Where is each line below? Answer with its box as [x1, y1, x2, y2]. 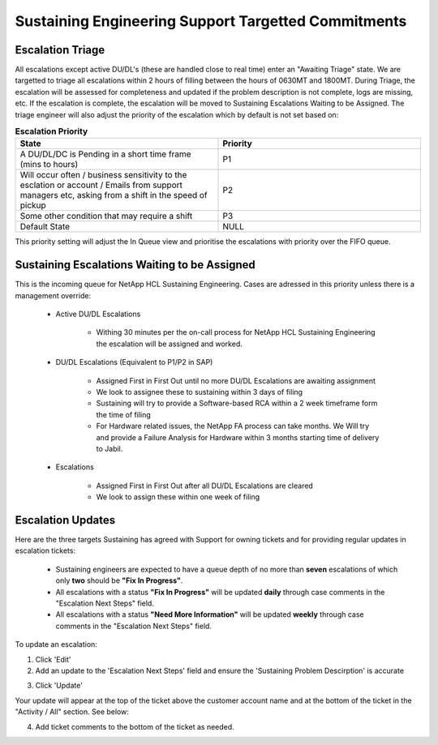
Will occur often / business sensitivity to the [19, 169, 187, 181]
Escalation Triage [15, 43, 105, 57]
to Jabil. [96, 443, 123, 453]
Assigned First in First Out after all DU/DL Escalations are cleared [96, 481, 314, 490]
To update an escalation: [15, 640, 97, 649]
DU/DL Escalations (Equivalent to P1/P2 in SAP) [55, 358, 213, 367]
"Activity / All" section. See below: [15, 707, 129, 717]
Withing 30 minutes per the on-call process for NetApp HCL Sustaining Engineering [96, 328, 376, 337]
